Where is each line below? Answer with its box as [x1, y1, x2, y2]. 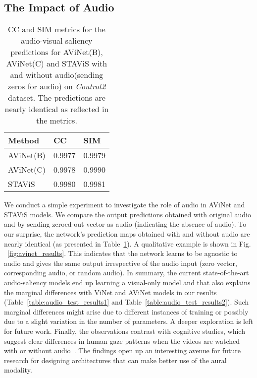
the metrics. [36, 115, 77, 126]
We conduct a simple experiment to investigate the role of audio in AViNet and [4, 199, 245, 210]
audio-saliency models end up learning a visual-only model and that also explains [4, 277, 251, 287]
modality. [4, 365, 32, 375]
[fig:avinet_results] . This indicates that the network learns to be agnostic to [7, 248, 238, 258]
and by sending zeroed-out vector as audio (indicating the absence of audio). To [4, 219, 247, 229]
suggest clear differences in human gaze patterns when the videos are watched [4, 335, 240, 346]
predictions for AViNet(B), [10, 46, 103, 58]
